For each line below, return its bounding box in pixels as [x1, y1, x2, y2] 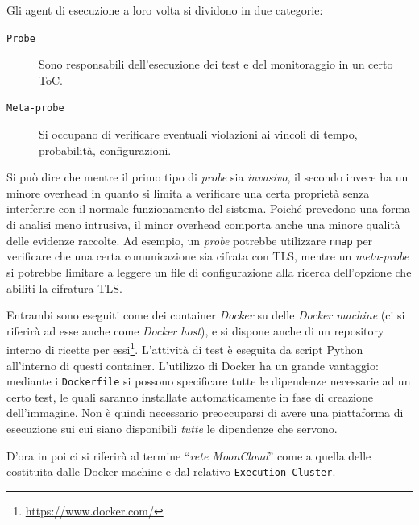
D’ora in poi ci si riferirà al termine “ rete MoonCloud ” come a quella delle [6, 447, 371, 464]
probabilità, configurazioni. [39, 141, 172, 158]
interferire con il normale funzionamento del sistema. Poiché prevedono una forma [6, 200, 411, 217]
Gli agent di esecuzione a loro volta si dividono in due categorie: [6, 2, 323, 18]
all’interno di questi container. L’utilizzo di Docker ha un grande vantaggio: [6, 356, 379, 373]
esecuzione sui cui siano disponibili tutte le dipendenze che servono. [6, 419, 338, 436]
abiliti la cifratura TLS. [6, 279, 122, 296]
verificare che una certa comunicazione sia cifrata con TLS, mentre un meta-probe [6, 248, 409, 265]
